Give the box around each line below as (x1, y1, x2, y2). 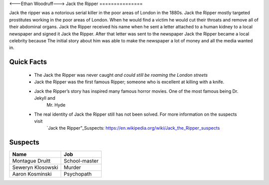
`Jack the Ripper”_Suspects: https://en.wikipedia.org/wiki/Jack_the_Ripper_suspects (46, 125, 220, 131)
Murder (64, 164, 81, 171)
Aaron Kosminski (12, 171, 52, 178)
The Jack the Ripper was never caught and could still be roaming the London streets (34, 72, 208, 78)
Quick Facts (9, 58, 47, 66)
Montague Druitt (12, 158, 51, 165)
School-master (64, 158, 99, 165)
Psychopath (64, 171, 92, 178)
